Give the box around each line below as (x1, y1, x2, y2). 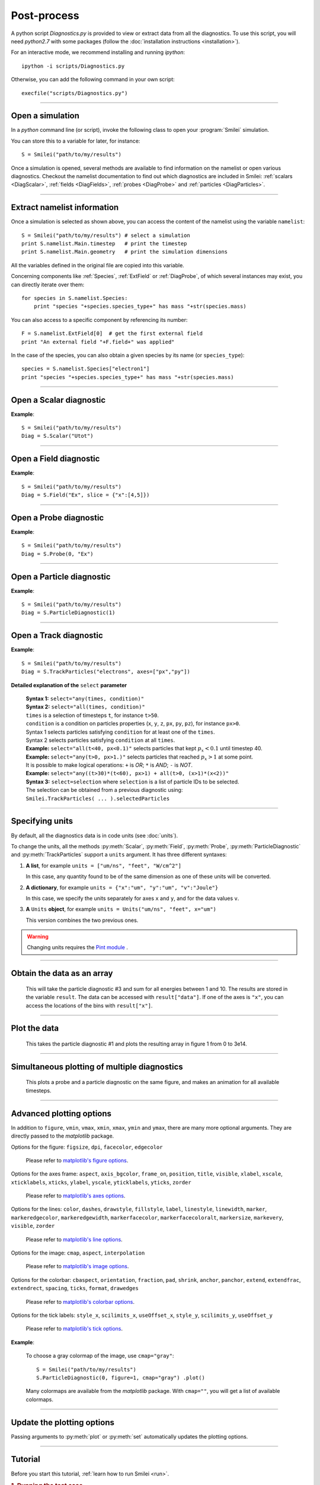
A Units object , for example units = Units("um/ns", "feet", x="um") (25, 906, 216, 913)
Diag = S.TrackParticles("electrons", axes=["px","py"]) (21, 668, 191, 675)
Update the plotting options (11, 1417, 115, 1427)
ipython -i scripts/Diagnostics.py (21, 62, 125, 69)
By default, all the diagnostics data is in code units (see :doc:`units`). (11, 832, 178, 839)
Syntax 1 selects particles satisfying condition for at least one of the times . (25, 728, 215, 735)
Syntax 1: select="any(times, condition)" (25, 695, 145, 702)
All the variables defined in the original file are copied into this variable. (11, 261, 185, 268)
